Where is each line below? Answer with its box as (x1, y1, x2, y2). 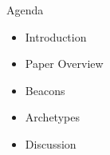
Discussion (25, 135, 77, 152)
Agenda (6, 2, 44, 18)
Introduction (25, 28, 87, 45)
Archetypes (25, 109, 80, 125)
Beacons (25, 81, 65, 98)
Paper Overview (25, 55, 104, 72)
